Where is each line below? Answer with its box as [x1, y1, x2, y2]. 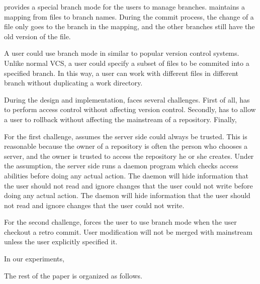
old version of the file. [4, 31, 71, 41]
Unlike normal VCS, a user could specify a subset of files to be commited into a [4, 57, 249, 68]
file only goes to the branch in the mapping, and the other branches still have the [4, 21, 255, 32]
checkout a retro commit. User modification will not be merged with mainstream [4, 226, 252, 237]
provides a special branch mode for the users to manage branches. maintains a [4, 2, 245, 12]
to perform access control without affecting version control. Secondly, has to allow [4, 104, 256, 115]
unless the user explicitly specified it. [4, 236, 118, 247]
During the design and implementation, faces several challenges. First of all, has [4, 94, 250, 105]
